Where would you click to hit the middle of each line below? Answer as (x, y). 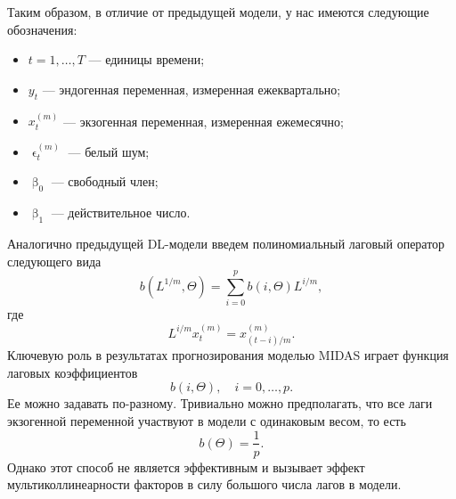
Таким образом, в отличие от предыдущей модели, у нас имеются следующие (218, 12)
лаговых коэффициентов (73, 372)
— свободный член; (105, 181)
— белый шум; (109, 151)
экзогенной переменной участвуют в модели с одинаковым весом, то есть (207, 420)
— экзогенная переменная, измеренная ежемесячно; (203, 121)
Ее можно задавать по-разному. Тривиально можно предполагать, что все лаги (220, 403)
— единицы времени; (147, 59)
